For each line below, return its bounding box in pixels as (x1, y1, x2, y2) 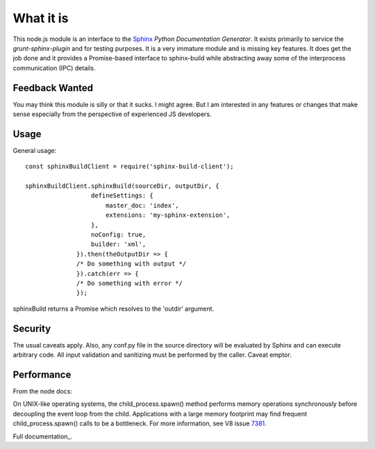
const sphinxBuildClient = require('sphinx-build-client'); (25, 163, 234, 170)
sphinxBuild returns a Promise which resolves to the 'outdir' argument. (12, 304, 215, 313)
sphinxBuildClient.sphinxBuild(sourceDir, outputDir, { (25, 182, 219, 190)
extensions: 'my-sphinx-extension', (105, 211, 231, 219)
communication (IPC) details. (12, 63, 96, 72)
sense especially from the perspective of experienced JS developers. (12, 110, 212, 118)
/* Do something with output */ (76, 260, 187, 268)
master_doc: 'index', (105, 202, 180, 209)
